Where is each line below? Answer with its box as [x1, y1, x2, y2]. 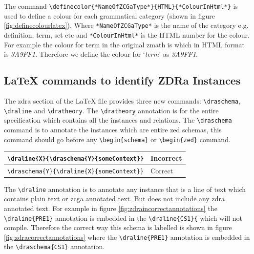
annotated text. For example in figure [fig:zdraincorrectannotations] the [4, 203, 217, 213]
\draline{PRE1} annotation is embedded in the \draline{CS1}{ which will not [4, 212, 242, 223]
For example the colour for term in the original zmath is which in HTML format [4, 39, 245, 49]
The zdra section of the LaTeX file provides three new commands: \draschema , [4, 95, 240, 106]
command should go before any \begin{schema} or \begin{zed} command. [4, 134, 231, 144]
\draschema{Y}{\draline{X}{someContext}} [7, 168, 144, 175]
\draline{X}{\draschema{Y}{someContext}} [7, 155, 144, 162]
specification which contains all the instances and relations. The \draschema [4, 115, 232, 125]
